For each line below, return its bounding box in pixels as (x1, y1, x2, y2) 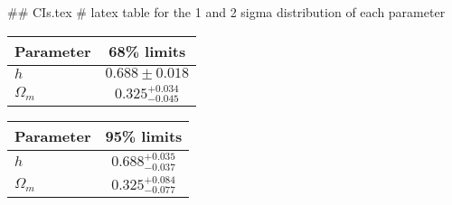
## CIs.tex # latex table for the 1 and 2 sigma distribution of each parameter (7, 3, 446, 21)
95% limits (105, 126, 183, 147)
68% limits (108, 40, 186, 61)
